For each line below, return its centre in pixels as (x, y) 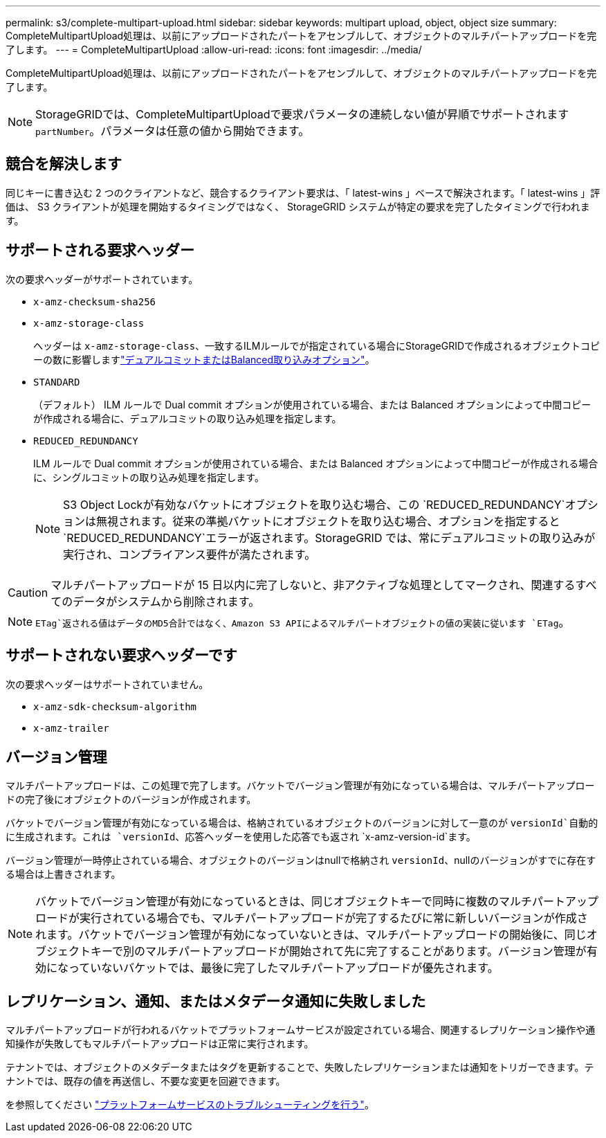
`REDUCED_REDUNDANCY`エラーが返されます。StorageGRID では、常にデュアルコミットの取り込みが (329, 538)
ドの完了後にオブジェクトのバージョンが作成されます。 (131, 800)
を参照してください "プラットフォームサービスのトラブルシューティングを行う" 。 (190, 1105)
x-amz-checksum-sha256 (95, 301)
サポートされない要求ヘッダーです (121, 656)
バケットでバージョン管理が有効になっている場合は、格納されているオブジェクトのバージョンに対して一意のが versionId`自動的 (302, 823)
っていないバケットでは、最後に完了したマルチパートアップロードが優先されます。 (284, 968)
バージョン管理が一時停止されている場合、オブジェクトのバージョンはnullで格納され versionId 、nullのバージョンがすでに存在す (301, 860)
